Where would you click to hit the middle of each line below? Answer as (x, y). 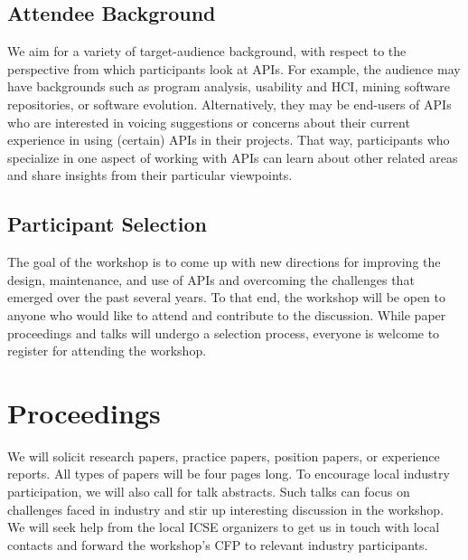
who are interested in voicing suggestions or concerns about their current (209, 122)
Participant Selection (107, 224)
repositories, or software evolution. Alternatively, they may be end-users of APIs (229, 104)
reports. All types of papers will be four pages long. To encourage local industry (229, 474)
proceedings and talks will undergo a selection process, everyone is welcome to (224, 332)
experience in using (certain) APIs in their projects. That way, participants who (229, 140)
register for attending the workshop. (107, 351)
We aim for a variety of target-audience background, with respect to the (207, 51)
